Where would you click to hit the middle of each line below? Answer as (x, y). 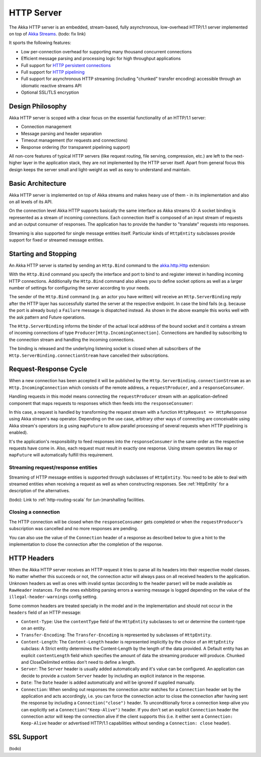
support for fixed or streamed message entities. (56, 240)
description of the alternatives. (39, 491)
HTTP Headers (31, 558)
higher (15, 163)
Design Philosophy (38, 106)
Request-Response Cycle (48, 369)
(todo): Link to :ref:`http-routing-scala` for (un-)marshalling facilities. (77, 499)
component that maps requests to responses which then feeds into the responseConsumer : (101, 403)
